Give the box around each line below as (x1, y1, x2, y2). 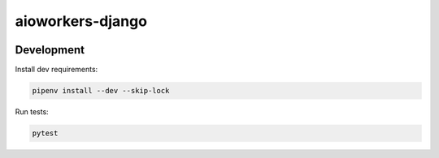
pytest (32, 129, 59, 138)
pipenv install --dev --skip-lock (32, 86, 170, 96)
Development (15, 43, 85, 57)
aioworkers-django (15, 12, 148, 30)
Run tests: (15, 107, 49, 117)
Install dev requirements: (15, 65, 98, 75)
